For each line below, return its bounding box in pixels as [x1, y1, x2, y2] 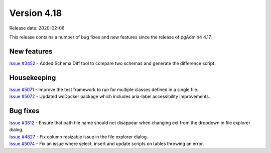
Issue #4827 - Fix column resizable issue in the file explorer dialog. [9, 133, 148, 139]
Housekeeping [9, 73, 56, 82]
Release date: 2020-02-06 [9, 25, 65, 31]
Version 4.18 [9, 7, 62, 18]
